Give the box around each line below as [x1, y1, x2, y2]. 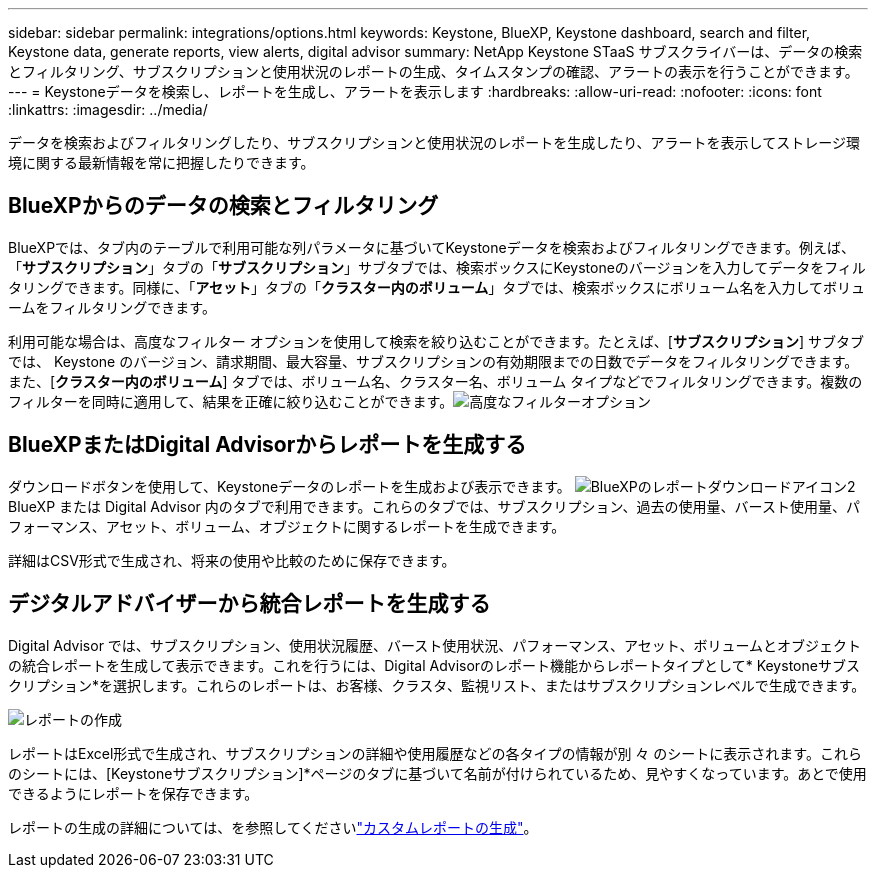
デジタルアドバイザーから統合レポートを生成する [8, 591, 491, 617]
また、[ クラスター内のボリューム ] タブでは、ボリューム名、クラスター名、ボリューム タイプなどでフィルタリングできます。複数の [8, 372, 863, 390]
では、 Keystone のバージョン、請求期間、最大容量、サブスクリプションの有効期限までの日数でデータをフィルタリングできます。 [8, 352, 859, 370]
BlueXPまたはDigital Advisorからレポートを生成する [8, 432, 527, 458]
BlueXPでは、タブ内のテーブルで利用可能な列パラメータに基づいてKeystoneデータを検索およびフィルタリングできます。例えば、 [8, 238, 855, 256]
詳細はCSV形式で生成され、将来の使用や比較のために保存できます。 [8, 551, 456, 569]
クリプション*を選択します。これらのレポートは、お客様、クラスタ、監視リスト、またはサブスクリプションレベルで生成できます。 [8, 676, 866, 694]
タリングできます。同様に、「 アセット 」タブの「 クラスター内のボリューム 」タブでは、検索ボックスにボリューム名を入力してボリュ [8, 278, 865, 296]
